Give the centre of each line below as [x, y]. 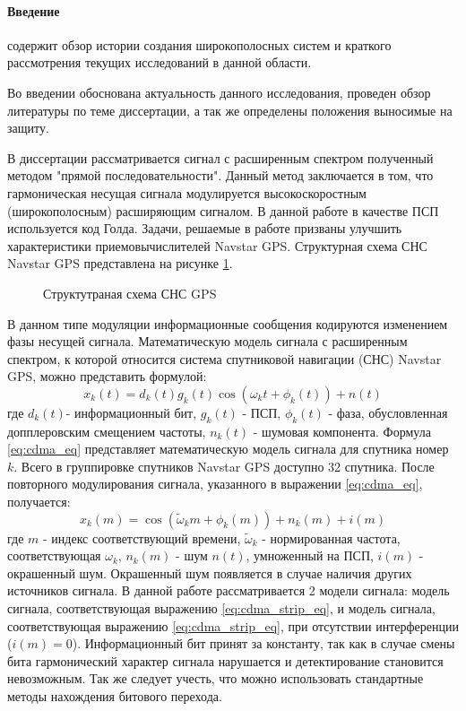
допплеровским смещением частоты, [107, 431]
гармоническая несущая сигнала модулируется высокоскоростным [187, 192]
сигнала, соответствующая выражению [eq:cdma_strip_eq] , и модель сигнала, [221, 608]
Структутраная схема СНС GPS [130, 293]
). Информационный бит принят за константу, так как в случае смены [263, 643]
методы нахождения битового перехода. [115, 696]
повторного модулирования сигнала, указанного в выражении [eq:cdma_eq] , [215, 484]
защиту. [28, 128]
